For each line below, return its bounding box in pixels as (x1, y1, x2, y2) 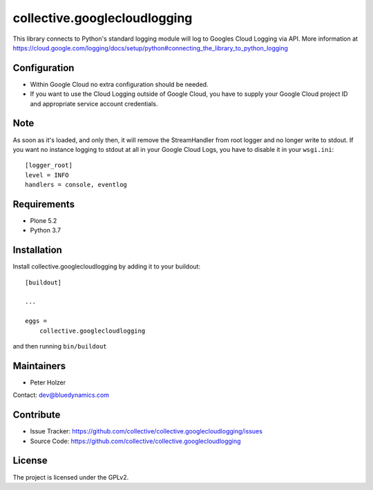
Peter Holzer (30, 378, 66, 386)
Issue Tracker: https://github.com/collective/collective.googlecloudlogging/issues (30, 427, 262, 435)
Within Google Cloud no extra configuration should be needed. (30, 80, 209, 88)
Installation (12, 244, 62, 256)
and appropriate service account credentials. (30, 99, 158, 108)
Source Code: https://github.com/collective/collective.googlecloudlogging (30, 437, 241, 445)
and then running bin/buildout (12, 342, 107, 351)
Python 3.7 (30, 226, 61, 235)
